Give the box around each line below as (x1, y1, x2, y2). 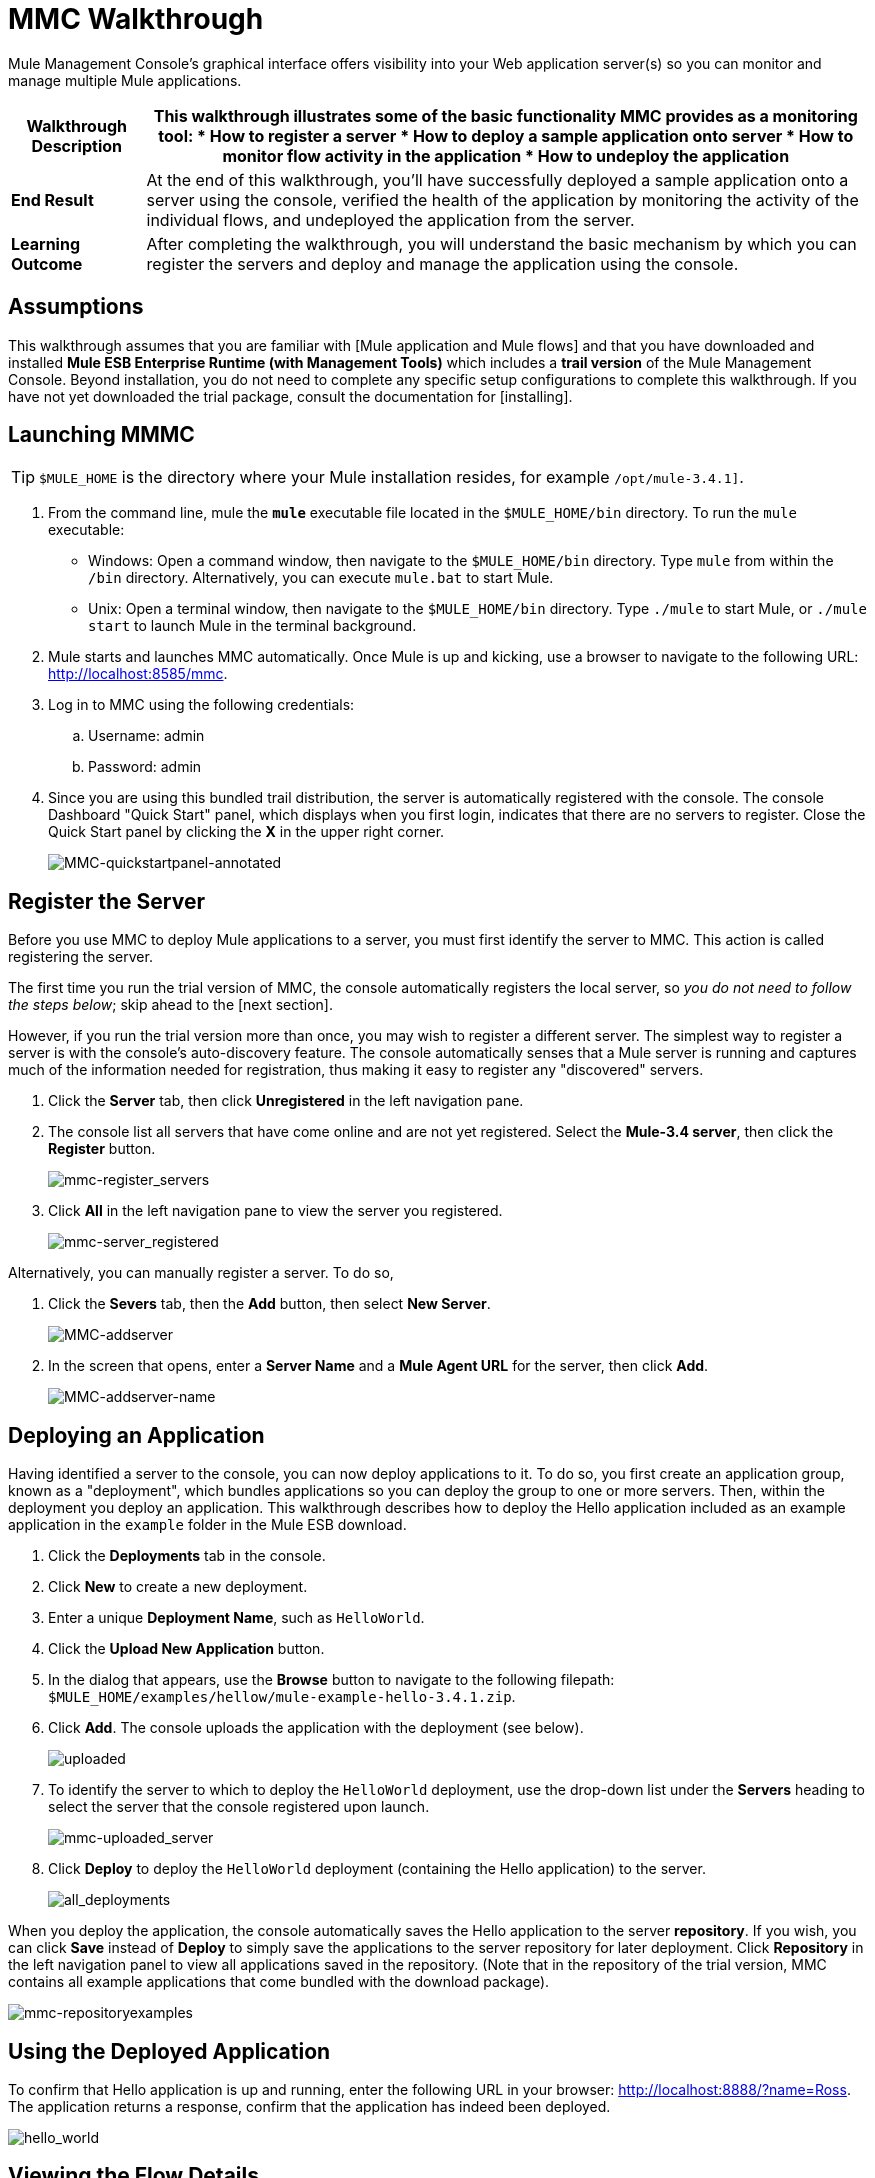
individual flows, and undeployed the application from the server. (146, 209, 635, 230)
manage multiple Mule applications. (8, 71, 242, 89)
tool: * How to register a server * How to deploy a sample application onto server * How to (158, 125, 854, 146)
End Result (11, 189, 94, 210)
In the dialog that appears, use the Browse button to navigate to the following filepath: (48, 1671, 615, 1689)
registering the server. (8, 948, 153, 966)
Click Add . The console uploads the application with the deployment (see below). (48, 1719, 584, 1737)
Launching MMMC (8, 422, 195, 448)
